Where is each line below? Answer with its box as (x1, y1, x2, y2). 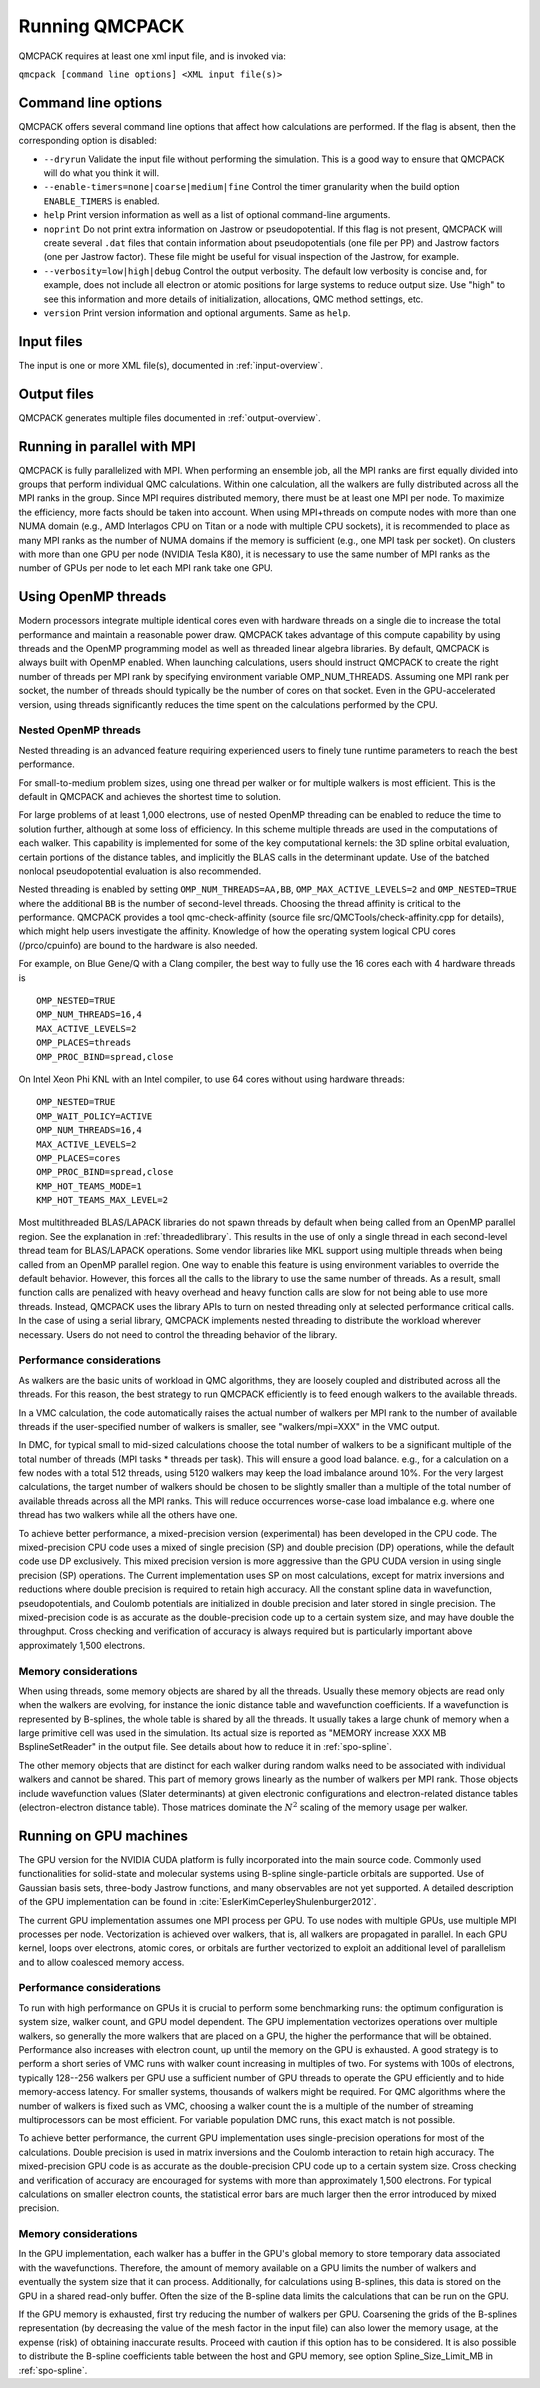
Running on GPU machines (18, 1827, 189, 1844)
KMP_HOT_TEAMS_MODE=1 (36, 1180, 142, 1192)
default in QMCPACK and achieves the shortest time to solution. (18, 790, 282, 802)
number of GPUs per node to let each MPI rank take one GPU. (18, 562, 274, 574)
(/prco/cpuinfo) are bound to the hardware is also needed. (18, 939, 259, 951)
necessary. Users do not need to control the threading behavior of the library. (18, 1328, 338, 1340)
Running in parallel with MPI (18, 438, 196, 455)
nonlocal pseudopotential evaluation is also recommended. (18, 865, 262, 877)
